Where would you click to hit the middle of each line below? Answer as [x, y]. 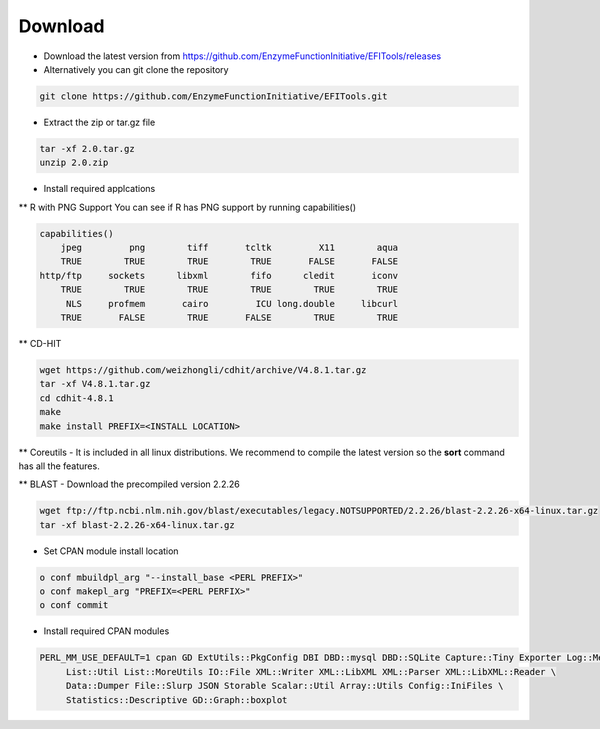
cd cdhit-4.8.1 [76, 398]
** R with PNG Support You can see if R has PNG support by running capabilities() [187, 207]
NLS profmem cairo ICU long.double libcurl [232, 303]
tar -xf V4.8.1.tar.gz [95, 384]
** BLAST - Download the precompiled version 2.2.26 [129, 484]
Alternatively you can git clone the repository [136, 69]
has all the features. [59, 466]
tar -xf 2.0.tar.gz [87, 148]
